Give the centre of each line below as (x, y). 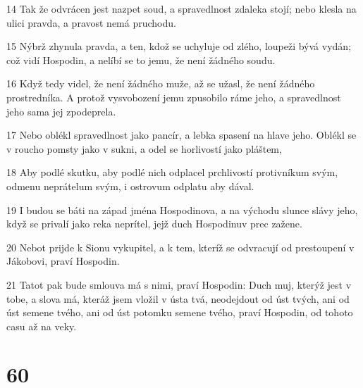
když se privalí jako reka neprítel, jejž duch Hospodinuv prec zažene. (154, 224)
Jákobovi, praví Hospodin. (63, 261)
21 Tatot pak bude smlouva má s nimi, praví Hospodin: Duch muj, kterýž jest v (179, 284)
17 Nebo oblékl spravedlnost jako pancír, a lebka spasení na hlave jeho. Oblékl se (181, 135)
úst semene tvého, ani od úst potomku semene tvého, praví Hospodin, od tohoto (180, 312)
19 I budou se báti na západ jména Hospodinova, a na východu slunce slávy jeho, (182, 209)
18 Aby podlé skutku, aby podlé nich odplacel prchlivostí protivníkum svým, (172, 172)
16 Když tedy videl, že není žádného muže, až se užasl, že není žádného (161, 83)
